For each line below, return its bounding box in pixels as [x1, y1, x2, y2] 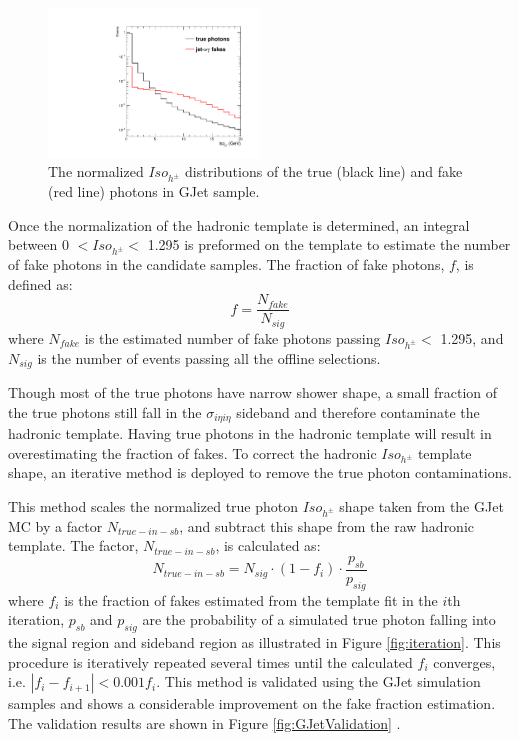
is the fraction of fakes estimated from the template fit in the [64, 589, 438, 610]
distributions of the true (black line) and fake [185, 161, 463, 182]
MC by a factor [8, 515, 103, 536]
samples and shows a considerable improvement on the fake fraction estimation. [8, 693, 496, 714]
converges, [433, 651, 496, 672]
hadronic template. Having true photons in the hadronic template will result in [8, 423, 492, 444]
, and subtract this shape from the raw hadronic [179, 515, 475, 536]
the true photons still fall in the [8, 401, 202, 422]
